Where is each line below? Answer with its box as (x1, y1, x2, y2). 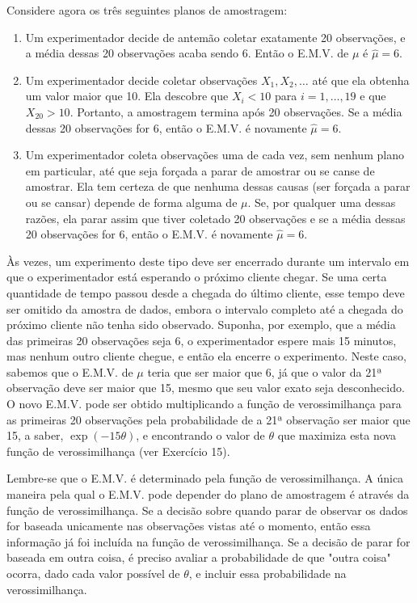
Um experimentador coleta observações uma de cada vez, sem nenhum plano (25, 146, 404, 163)
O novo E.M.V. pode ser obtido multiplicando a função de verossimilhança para (6, 395, 402, 412)
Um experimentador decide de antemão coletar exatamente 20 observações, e (25, 28, 406, 45)
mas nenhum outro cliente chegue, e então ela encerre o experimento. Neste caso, (6, 348, 406, 365)
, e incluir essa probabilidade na (188, 565, 347, 581)
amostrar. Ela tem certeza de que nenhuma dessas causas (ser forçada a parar (25, 178, 411, 195)
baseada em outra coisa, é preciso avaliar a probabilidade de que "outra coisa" (6, 549, 391, 566)
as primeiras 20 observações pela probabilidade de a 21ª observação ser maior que (6, 411, 411, 428)
